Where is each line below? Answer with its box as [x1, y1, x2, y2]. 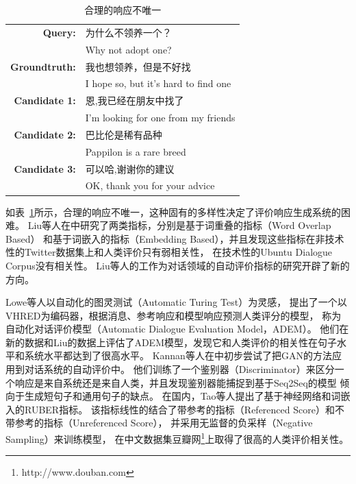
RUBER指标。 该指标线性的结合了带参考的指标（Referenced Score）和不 [24, 402, 344, 416]
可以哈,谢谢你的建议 [85, 161, 175, 176]
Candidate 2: [14, 127, 76, 141]
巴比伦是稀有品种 [85, 127, 162, 141]
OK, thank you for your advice [85, 178, 215, 193]
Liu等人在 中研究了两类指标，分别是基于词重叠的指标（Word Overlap [27, 218, 331, 232]
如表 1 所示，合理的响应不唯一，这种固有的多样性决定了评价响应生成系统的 [5, 204, 341, 219]
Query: [42, 25, 76, 39]
